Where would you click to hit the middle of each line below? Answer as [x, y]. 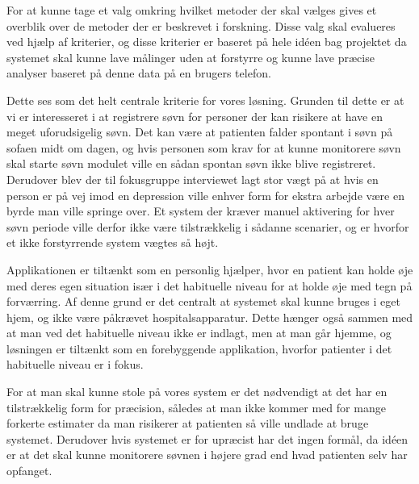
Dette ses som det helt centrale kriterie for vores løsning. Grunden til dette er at [205, 100]
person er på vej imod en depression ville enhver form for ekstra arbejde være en [205, 195]
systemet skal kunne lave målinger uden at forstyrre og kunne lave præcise [191, 57]
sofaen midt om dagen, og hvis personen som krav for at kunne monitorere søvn [204, 147]
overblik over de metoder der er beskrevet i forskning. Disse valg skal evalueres [201, 25]
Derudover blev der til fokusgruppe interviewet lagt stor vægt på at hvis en [193, 179]
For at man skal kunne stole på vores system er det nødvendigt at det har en [197, 392]
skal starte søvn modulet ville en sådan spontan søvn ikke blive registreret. [191, 163]
